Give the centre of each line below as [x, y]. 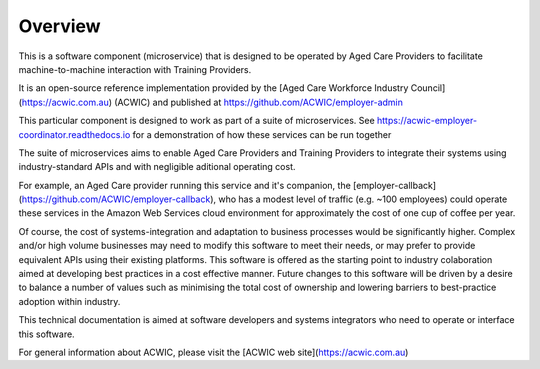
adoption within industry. [69, 301]
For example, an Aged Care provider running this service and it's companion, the [185, 185]
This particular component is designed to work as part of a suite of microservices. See [196, 121]
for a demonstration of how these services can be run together [262, 134]
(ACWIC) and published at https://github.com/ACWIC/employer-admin [258, 102]
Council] [428, 88]
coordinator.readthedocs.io [74, 134]
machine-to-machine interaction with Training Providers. [135, 69]
